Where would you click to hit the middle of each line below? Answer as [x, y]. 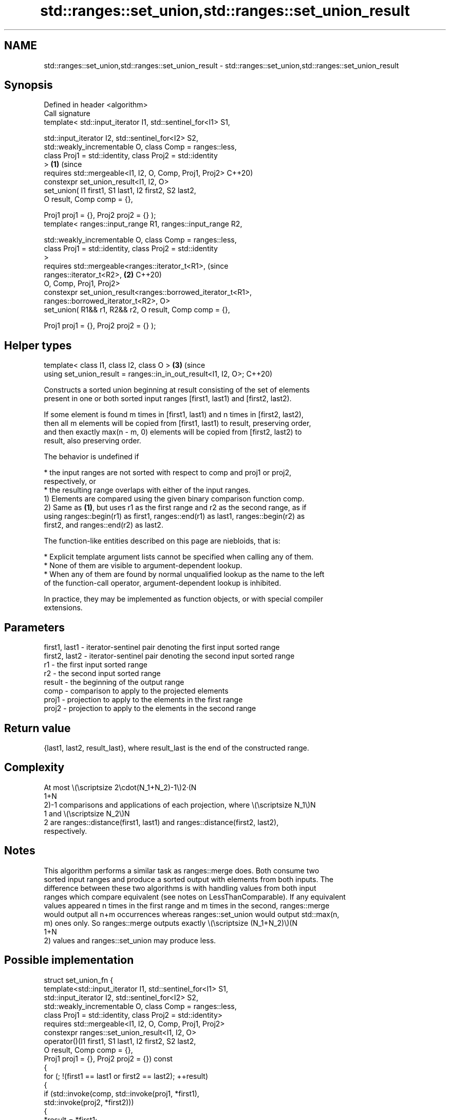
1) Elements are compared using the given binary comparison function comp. [174, 499]
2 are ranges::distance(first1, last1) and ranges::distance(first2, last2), [161, 822]
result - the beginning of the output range [114, 682]
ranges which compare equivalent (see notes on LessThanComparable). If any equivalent [195, 897]
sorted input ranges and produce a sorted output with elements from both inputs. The [189, 879]
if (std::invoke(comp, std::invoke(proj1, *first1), [121, 1093]
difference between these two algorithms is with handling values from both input [180, 888]
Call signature [67, 114]
